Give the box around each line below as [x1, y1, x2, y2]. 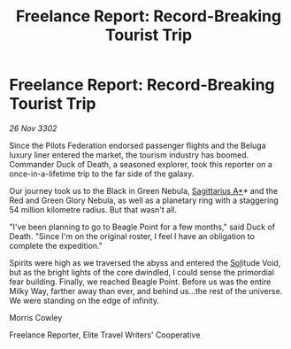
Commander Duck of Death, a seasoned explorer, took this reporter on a [9, 159, 272, 169]
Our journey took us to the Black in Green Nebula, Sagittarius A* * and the [9, 185, 279, 196]
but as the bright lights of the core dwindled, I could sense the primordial [9, 267, 274, 277]
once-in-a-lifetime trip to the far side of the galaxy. [9, 168, 195, 179]
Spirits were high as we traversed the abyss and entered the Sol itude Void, [9, 257, 281, 268]
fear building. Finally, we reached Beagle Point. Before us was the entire [9, 276, 272, 287]
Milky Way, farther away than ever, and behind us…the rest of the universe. [9, 285, 283, 296]
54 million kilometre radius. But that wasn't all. [9, 204, 178, 214]
